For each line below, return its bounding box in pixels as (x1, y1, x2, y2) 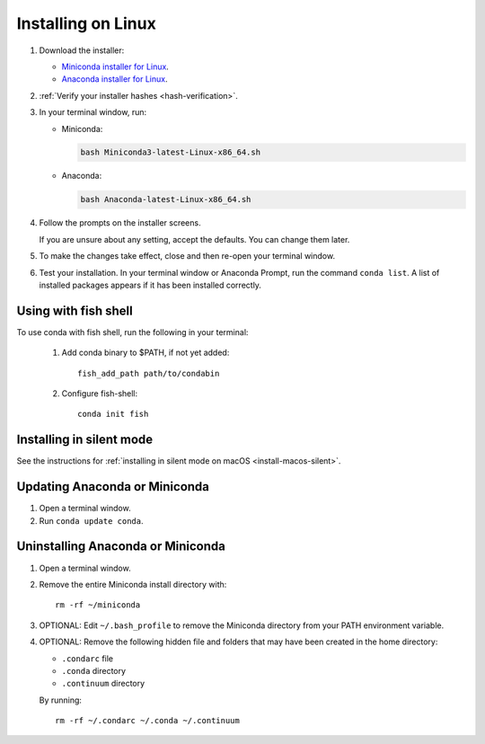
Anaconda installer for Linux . (61, 74, 168, 84)
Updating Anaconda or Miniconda (16, 479, 210, 494)
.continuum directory (61, 678, 145, 689)
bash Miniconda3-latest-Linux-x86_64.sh (80, 147, 260, 157)
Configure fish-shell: (61, 388, 138, 399)
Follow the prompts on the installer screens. (39, 217, 201, 228)
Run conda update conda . (39, 515, 144, 526)
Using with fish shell (16, 303, 134, 318)
